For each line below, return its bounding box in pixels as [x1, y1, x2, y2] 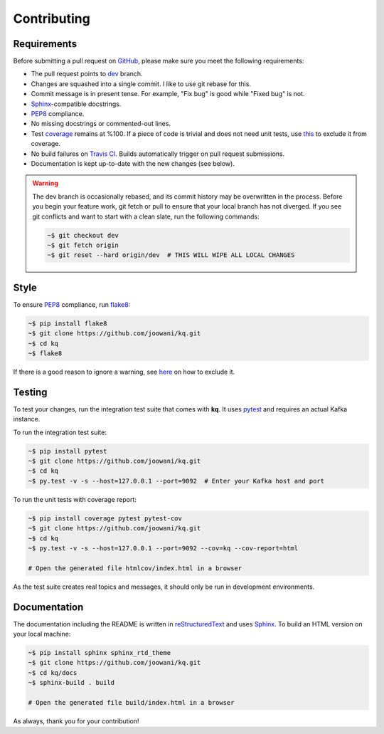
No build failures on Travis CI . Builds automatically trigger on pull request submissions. [31, 150, 284, 158]
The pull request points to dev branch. [31, 70, 143, 78]
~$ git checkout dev [47, 231, 119, 239]
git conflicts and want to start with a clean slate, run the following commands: [32, 212, 260, 221]
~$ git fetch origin [47, 241, 119, 249]
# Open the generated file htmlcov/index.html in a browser [28, 564, 242, 572]
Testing [13, 386, 48, 398]
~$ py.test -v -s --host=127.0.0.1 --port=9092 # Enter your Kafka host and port [28, 477, 325, 485]
